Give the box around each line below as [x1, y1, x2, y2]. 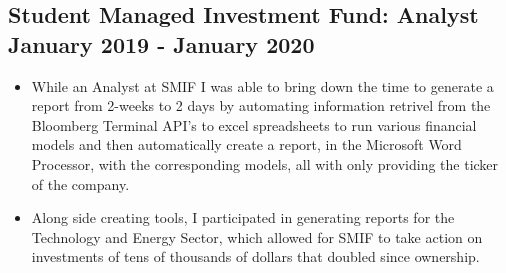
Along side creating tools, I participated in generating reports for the [31, 207, 455, 228]
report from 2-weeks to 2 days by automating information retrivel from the [31, 95, 491, 116]
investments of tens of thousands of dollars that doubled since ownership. [31, 246, 480, 267]
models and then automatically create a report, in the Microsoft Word [31, 134, 462, 155]
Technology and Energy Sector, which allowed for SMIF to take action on [31, 226, 483, 247]
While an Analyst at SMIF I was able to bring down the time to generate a [31, 75, 494, 96]
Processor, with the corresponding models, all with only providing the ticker [31, 153, 499, 174]
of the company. [31, 173, 130, 194]
